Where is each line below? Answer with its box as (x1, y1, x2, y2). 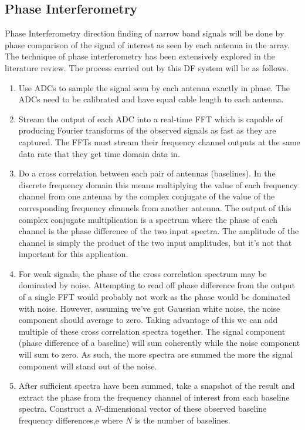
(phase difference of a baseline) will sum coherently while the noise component (18, 336, 300, 349)
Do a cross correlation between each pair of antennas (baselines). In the (18, 167, 276, 179)
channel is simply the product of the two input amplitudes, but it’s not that (18, 236, 292, 248)
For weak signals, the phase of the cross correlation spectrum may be (18, 267, 267, 279)
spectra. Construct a (18, 402, 92, 415)
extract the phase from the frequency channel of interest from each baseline (18, 391, 290, 403)
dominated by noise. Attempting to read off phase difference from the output (18, 279, 296, 291)
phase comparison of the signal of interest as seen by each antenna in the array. (5, 38, 290, 51)
